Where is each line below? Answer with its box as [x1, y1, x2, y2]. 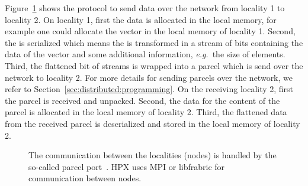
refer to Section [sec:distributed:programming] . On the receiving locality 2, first [5, 83, 294, 95]
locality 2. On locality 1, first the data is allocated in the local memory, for [5, 13, 277, 25]
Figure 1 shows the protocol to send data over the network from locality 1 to [5, 2, 285, 14]
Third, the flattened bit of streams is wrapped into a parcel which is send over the [5, 59, 303, 71]
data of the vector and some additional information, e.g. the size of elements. [5, 48, 285, 60]
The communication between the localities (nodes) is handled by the [28, 149, 277, 161]
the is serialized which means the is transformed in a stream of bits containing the [5, 36, 303, 48]
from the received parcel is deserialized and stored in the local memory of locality [5, 117, 300, 129]
